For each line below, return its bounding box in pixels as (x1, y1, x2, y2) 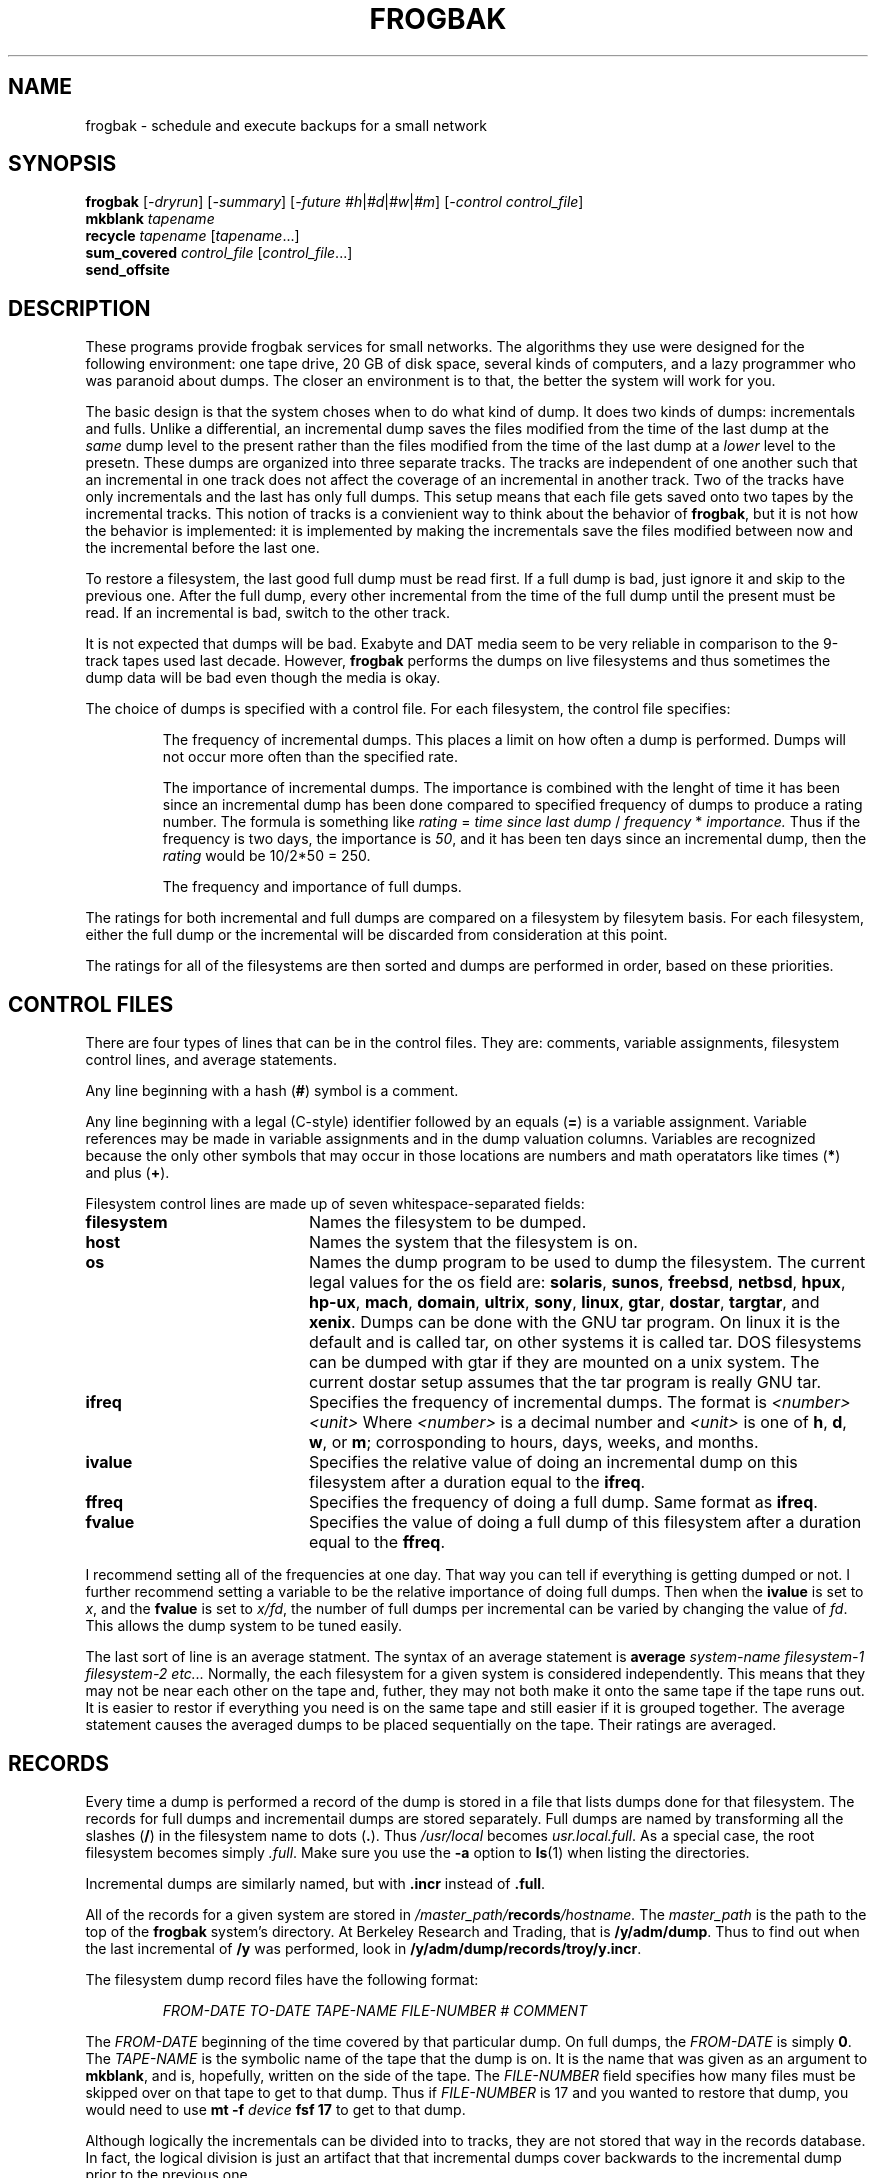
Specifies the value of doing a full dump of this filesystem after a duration (308, 1512, 862, 1533)
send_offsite (85, 261, 170, 279)
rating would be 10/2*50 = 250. (162, 847, 371, 865)
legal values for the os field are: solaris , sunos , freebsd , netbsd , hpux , (308, 1272, 846, 1293)
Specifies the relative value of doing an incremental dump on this (308, 1452, 798, 1473)
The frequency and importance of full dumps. (162, 878, 462, 896)
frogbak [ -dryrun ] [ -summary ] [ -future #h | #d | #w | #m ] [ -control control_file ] (85, 193, 584, 211)
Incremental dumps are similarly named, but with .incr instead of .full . (85, 1874, 546, 1892)
